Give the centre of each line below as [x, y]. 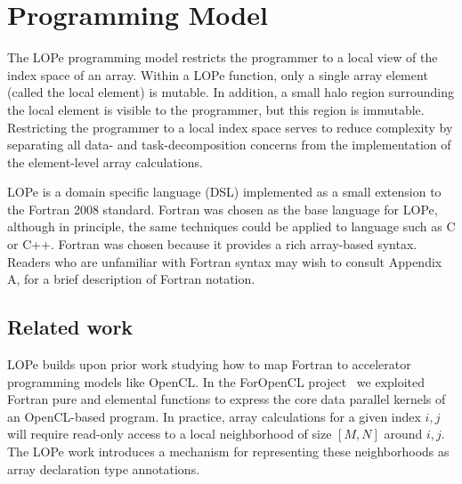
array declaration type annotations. [104, 468]
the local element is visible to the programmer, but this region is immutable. [216, 109]
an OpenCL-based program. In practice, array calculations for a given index [214, 416]
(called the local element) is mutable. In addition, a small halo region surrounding [231, 92]
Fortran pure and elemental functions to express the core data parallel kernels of [227, 399]
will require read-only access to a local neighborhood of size [170, 434]
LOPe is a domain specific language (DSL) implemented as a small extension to [224, 192]
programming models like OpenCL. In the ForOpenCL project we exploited [216, 381]
